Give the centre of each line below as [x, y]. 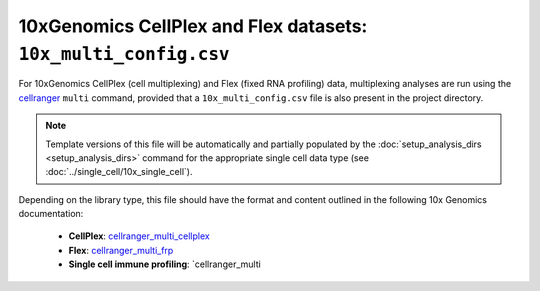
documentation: [51, 214]
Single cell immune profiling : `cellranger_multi [165, 264]
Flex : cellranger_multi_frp [121, 250]
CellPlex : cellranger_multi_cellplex [139, 236]
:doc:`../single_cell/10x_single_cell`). [119, 172]
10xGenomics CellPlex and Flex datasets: [193, 26]
